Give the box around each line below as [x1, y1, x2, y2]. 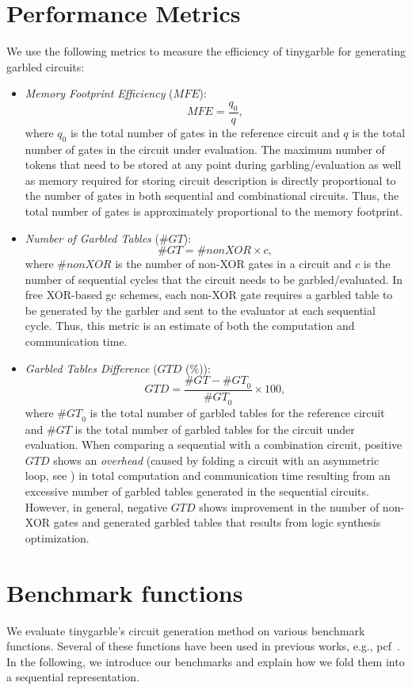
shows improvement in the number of [199, 498, 380, 515]
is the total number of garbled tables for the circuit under [74, 420, 355, 437]
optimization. [25, 529, 90, 546]
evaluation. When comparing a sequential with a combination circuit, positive [25, 436, 402, 453]
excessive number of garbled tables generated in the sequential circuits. [25, 483, 369, 500]
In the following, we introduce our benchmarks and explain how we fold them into [6, 653, 405, 669]
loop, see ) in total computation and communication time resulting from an [25, 467, 391, 484]
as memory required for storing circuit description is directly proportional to [25, 171, 396, 188]
